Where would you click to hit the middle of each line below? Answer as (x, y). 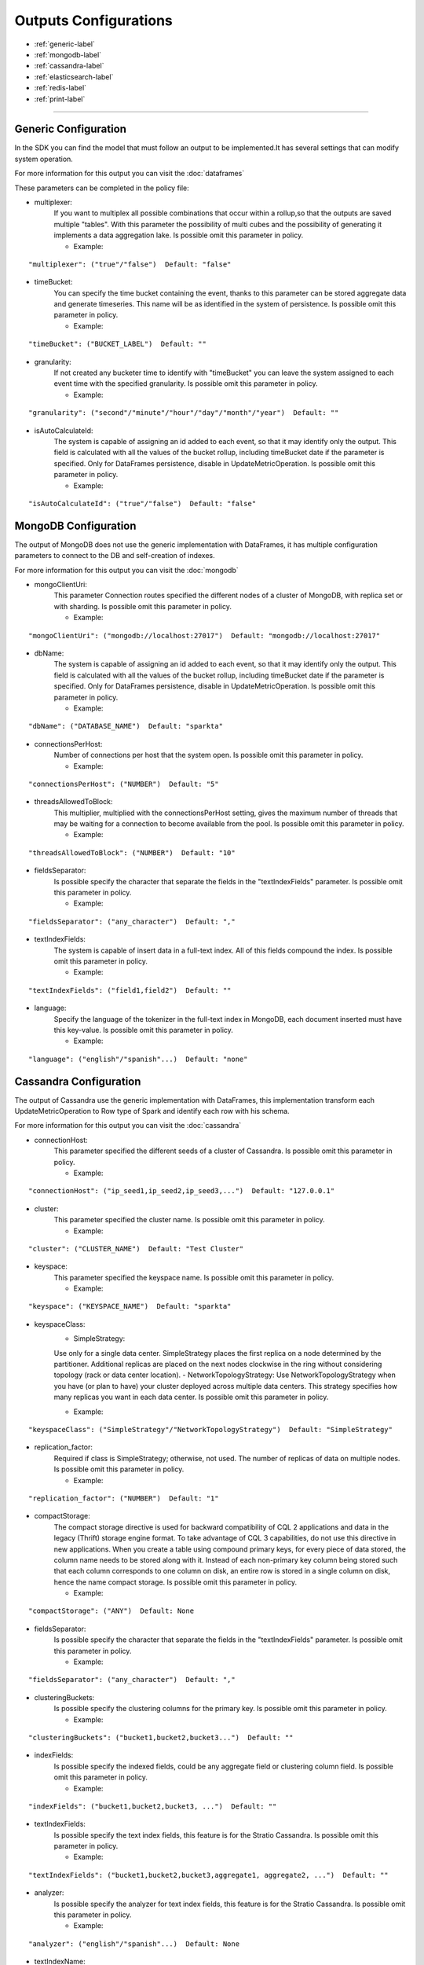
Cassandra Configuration (78, 1081)
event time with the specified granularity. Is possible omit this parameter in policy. (186, 384)
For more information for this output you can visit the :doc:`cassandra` (128, 1126)
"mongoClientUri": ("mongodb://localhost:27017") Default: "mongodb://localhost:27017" (205, 635)
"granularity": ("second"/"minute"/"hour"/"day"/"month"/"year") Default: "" (184, 413)
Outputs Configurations (93, 20)
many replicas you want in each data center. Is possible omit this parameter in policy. (191, 1397)
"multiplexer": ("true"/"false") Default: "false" (130, 264)
